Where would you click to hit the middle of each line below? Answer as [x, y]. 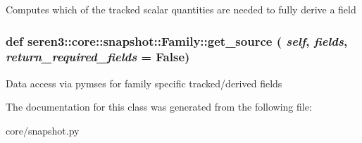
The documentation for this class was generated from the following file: [159, 107]
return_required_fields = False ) [98, 57]
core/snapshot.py [43, 130]
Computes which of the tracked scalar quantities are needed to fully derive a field [181, 9]
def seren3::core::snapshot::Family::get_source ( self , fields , [177, 41]
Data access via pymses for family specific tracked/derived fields [144, 83]
